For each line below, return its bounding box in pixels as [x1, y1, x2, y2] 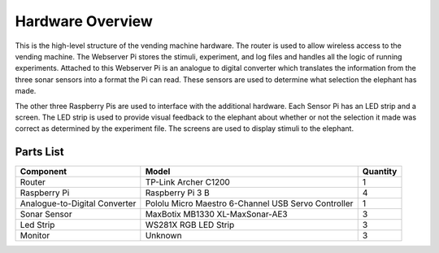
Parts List [15, 145, 64, 159]
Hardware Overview [15, 12, 154, 30]
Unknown [145, 230, 182, 242]
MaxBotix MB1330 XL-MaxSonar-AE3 [145, 208, 288, 220]
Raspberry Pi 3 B [145, 187, 211, 198]
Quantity [362, 166, 398, 177]
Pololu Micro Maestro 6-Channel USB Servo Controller [145, 198, 354, 209]
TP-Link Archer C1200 [145, 177, 231, 188]
